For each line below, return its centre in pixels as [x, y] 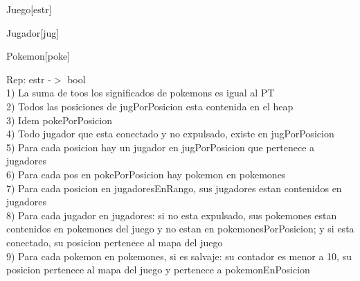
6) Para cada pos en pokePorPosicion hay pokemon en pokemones [146, 174]
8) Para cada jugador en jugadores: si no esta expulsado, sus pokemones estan [172, 215]
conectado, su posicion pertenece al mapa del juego [115, 242]
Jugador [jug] [33, 32]
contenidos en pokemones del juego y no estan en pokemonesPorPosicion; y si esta [180, 229]
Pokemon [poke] [38, 56]
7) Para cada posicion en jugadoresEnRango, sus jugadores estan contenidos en [174, 188]
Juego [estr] [29, 9]
